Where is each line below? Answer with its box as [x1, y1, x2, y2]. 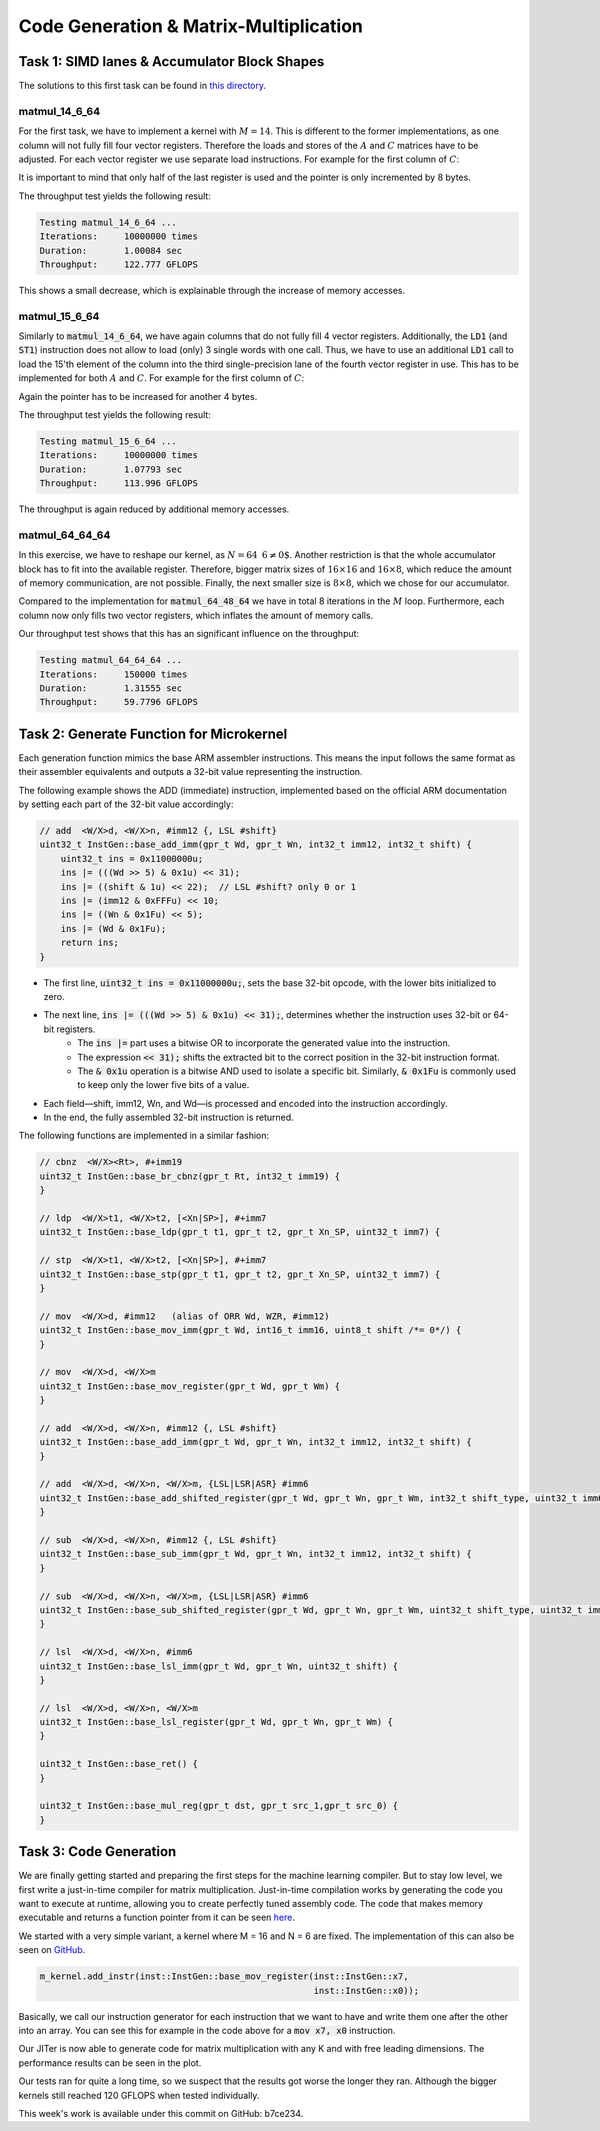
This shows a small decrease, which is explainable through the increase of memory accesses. [18, 284, 406, 296]
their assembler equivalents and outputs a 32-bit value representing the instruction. [18, 766, 363, 778]
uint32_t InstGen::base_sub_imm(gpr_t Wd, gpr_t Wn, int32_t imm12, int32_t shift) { [39, 1548, 472, 1560]
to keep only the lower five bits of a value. [77, 1079, 250, 1091]
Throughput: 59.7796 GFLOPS [39, 696, 199, 708]
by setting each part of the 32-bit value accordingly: [18, 798, 234, 810]
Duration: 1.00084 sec [39, 245, 183, 256]
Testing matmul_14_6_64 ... [39, 216, 177, 228]
